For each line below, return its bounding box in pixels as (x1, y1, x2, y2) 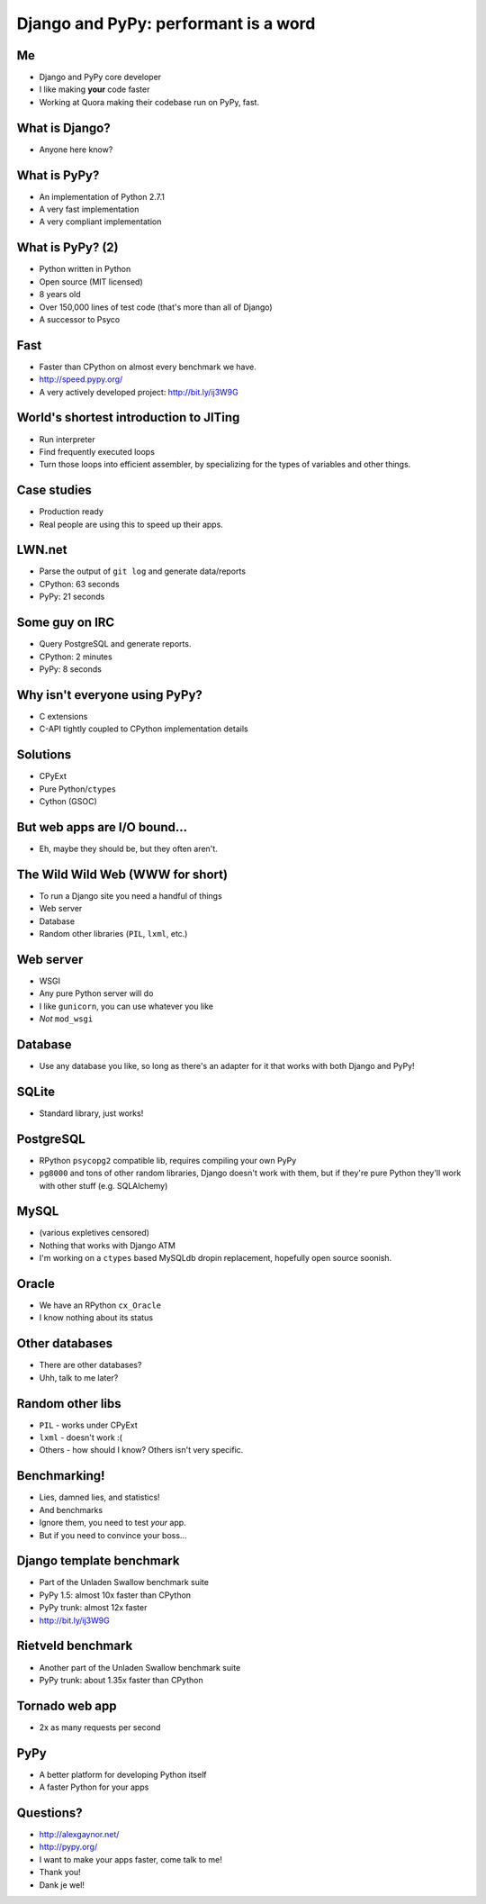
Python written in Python (39, 264, 131, 275)
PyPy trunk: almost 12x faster (39, 1602, 148, 1613)
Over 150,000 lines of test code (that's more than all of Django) (39, 302, 274, 313)
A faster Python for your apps (39, 1782, 149, 1792)
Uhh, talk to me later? (39, 1372, 119, 1383)
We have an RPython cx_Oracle (39, 1300, 162, 1310)
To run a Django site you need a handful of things (39, 890, 222, 901)
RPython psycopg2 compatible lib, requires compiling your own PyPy (39, 1155, 297, 1165)
